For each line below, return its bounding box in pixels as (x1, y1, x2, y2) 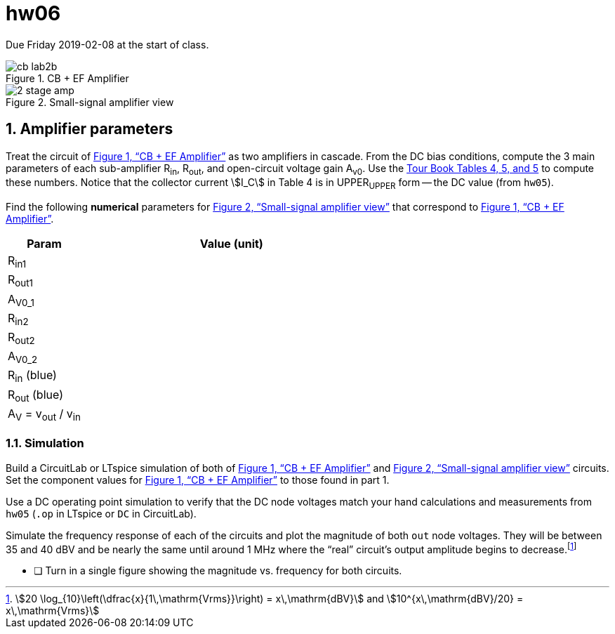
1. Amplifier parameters (6, 120, 173, 138)
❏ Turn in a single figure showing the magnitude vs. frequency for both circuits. (34, 564, 402, 577)
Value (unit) (199, 237, 263, 251)
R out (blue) (8, 387, 63, 404)
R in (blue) (8, 368, 57, 385)
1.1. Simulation (6, 436, 84, 451)
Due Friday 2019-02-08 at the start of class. (6, 38, 209, 51)
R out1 (8, 272, 33, 289)
